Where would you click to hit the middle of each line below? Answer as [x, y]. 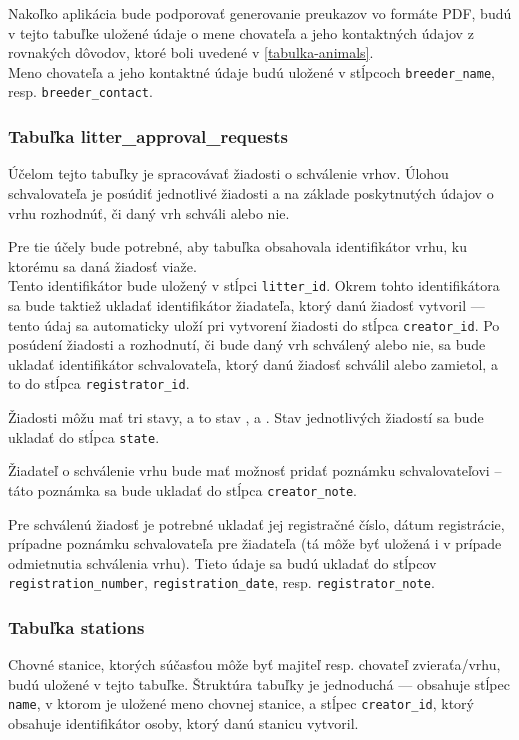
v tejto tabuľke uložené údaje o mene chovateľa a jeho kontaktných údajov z [241, 32]
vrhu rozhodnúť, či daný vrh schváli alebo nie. [149, 212]
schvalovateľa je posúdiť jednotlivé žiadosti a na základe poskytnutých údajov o [251, 192]
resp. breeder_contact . [80, 91]
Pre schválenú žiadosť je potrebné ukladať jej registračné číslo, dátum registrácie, [256, 523]
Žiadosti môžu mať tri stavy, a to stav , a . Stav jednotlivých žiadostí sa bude [246, 417]
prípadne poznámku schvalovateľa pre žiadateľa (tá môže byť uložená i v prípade [255, 543]
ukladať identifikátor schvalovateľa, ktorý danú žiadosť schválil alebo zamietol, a [253, 363]
